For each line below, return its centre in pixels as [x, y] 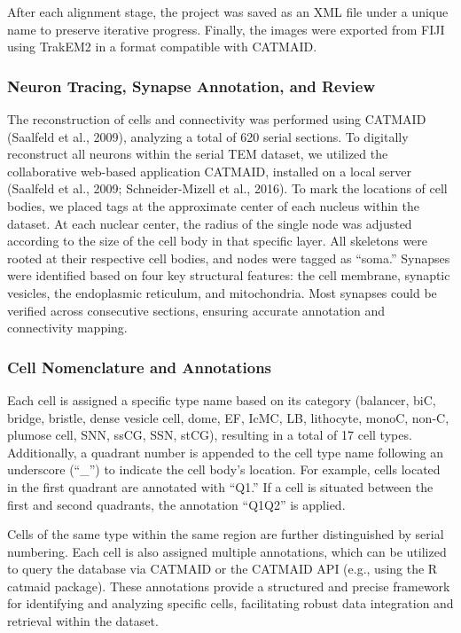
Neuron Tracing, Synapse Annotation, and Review [191, 86]
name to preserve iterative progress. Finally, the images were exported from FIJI [226, 29]
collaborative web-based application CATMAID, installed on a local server [209, 171]
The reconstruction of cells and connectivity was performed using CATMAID [217, 119]
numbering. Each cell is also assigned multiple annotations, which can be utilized [227, 551]
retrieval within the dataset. [83, 621]
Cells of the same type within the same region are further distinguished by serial [226, 534]
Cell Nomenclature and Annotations [140, 367]
